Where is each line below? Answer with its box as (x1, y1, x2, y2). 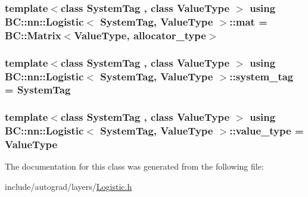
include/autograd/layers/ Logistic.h (5, 180, 132, 193)
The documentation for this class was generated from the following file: (5, 160, 264, 173)
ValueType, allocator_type (74, 27, 206, 42)
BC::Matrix (5, 27, 61, 42)
